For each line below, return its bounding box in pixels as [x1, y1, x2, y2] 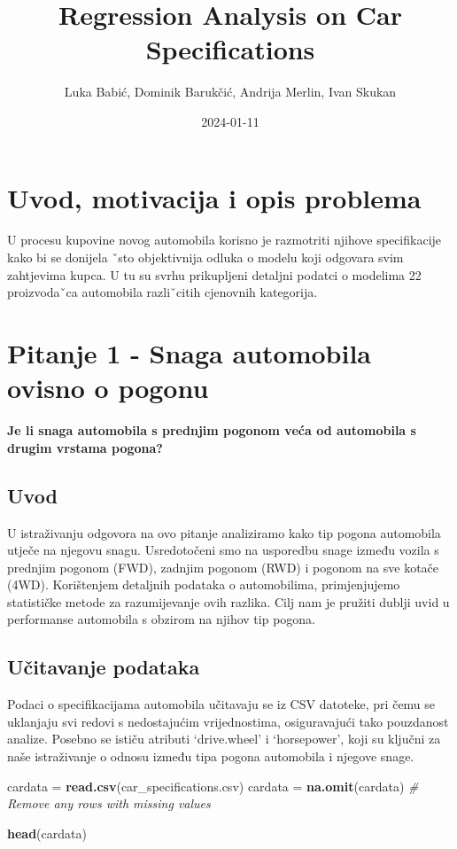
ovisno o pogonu [7, 370, 209, 406]
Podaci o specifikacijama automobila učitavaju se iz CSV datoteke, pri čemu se [7, 695, 436, 713]
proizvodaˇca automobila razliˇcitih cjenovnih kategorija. [7, 283, 318, 301]
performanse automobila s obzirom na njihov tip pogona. [7, 610, 315, 628]
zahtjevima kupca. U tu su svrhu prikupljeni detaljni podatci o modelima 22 [7, 265, 422, 284]
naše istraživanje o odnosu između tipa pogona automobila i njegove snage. [7, 747, 414, 766]
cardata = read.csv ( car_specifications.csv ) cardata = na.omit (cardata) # [7, 776, 419, 795]
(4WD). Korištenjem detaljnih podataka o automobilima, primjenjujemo [7, 575, 400, 594]
